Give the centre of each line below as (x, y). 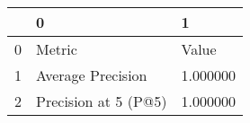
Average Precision (92, 75)
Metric (57, 49)
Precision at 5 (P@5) (102, 101)
